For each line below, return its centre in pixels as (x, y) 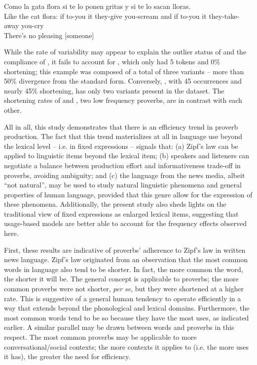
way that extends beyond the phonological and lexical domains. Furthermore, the (127, 308)
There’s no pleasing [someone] (49, 35)
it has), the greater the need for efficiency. (67, 356)
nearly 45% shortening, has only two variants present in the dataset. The (114, 90)
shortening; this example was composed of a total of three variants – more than (124, 71)
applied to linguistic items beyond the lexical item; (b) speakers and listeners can (127, 156)
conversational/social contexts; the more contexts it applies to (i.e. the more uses (127, 346)
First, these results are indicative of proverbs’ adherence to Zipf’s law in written (125, 250)
